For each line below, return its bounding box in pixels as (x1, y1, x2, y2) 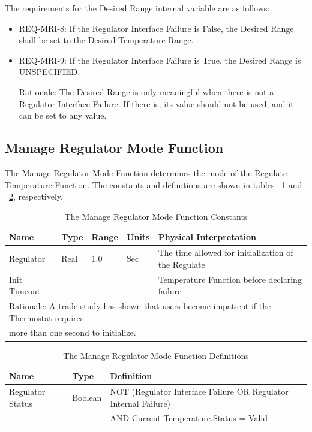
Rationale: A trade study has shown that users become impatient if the (9, 300, 271, 312)
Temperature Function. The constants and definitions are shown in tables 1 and (5, 178, 302, 191)
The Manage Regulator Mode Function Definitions (63, 349, 249, 361)
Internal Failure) (110, 397, 171, 409)
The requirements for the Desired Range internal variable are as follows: (5, 2, 270, 14)
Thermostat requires (9, 311, 84, 324)
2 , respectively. (9, 190, 63, 203)
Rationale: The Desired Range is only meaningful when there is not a (19, 85, 274, 98)
